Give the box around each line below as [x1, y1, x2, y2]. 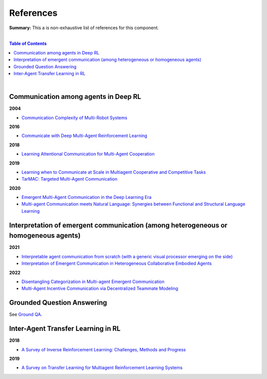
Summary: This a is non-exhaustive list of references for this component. [9, 25, 159, 31]
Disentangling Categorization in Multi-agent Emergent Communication [21, 279, 165, 284]
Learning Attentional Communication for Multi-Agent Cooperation [21, 151, 155, 157]
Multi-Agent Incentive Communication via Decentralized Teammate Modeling [21, 285, 178, 291]
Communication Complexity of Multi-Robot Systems [21, 114, 128, 121]
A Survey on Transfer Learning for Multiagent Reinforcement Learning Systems [21, 365, 183, 371]
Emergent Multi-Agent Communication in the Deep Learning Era [21, 194, 152, 200]
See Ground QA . [9, 312, 43, 318]
